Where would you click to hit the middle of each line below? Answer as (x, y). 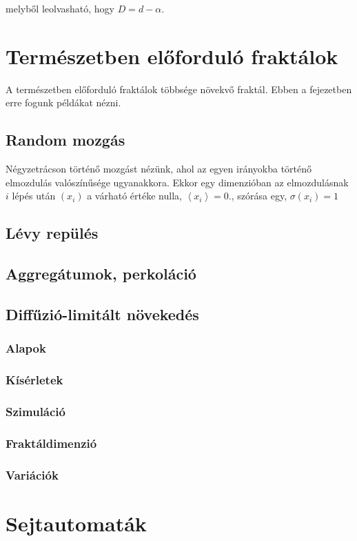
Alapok (26, 348)
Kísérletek (34, 380)
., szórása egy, (258, 196)
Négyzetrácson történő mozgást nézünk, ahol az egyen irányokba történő (159, 169)
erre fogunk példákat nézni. (63, 102)
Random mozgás (65, 140)
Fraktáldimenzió (51, 443)
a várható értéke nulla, (134, 196)
